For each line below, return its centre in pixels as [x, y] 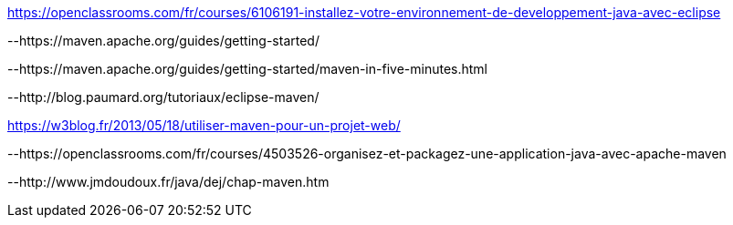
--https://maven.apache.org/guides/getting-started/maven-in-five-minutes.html [247, 69]
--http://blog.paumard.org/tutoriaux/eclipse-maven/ [163, 97]
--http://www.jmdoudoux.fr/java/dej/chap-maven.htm [168, 182]
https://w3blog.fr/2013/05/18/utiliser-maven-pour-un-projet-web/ [204, 125]
